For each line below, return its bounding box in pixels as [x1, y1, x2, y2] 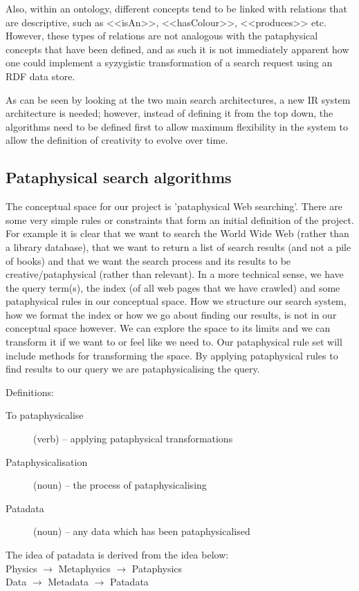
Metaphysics [58, 561, 111, 575]
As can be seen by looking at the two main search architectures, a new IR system [6, 92, 351, 106]
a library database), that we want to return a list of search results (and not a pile [6, 239, 351, 254]
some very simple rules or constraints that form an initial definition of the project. [6, 212, 354, 227]
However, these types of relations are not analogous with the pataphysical [6, 28, 318, 43]
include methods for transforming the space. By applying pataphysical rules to [6, 348, 338, 362]
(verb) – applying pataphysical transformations [33, 431, 233, 446]
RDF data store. [6, 68, 75, 83]
